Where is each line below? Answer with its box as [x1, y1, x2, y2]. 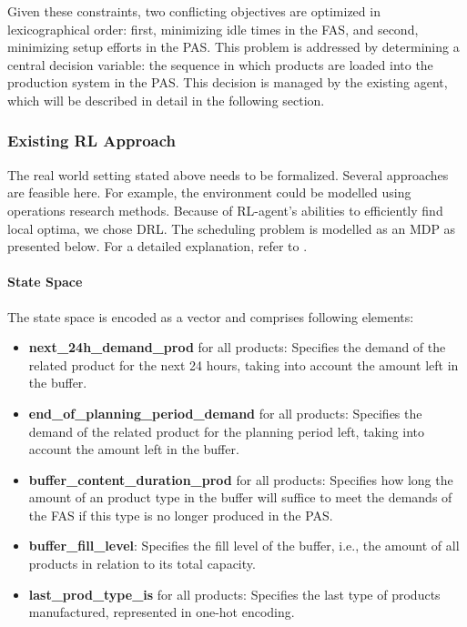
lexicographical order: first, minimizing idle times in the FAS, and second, [7, 19, 419, 38]
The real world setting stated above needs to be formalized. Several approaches [7, 165, 449, 184]
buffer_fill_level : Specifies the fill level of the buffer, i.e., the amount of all [28, 536, 460, 555]
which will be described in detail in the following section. [7, 90, 325, 109]
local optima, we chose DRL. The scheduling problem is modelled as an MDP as [7, 218, 456, 238]
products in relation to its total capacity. [28, 554, 256, 573]
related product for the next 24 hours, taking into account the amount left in [28, 355, 459, 374]
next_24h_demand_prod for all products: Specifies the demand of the [28, 338, 446, 357]
